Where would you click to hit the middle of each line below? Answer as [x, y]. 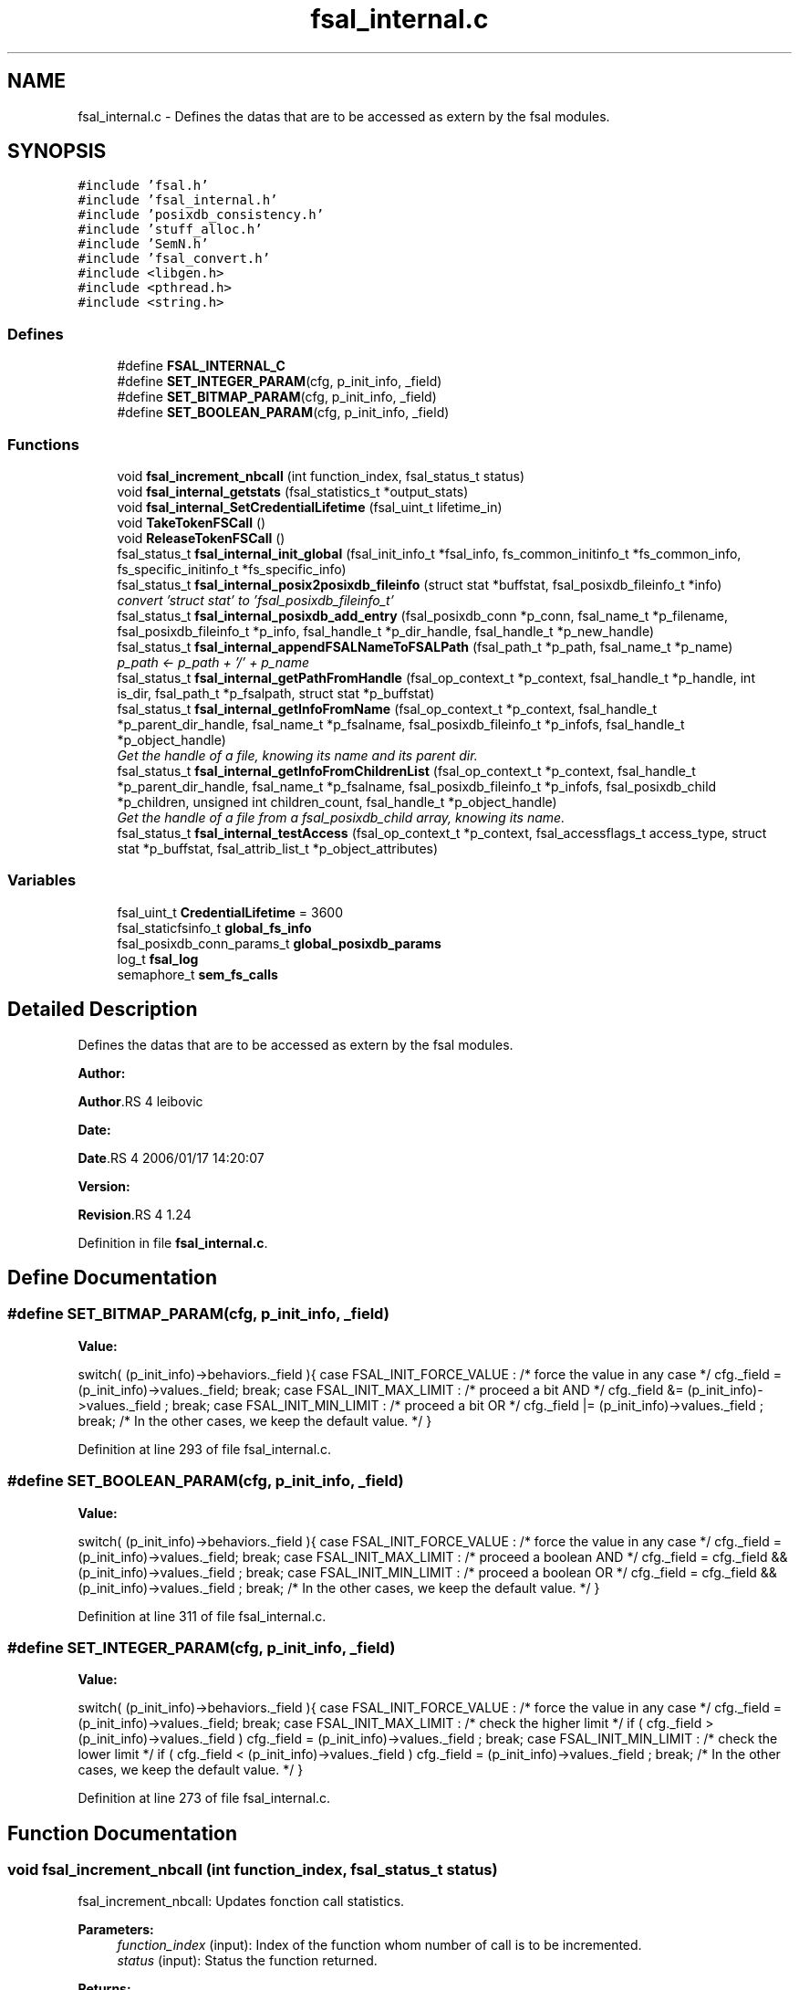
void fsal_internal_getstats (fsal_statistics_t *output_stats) [293, 491]
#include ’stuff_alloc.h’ [170, 230]
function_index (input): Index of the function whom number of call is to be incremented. [379, 1945]
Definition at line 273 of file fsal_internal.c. [204, 1798]
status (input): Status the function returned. [247, 1961]
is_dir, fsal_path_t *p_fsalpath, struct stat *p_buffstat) [276, 693]
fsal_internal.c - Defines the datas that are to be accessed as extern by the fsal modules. [344, 116]
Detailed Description [103, 1010]
